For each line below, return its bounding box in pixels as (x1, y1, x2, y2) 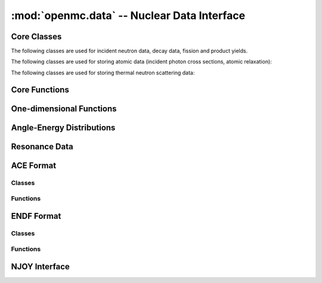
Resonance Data (11, 141, 74, 152)
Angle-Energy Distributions (11, 122, 116, 133)
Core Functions (11, 84, 70, 95)
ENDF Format (11, 211, 61, 221)
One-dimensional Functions (11, 103, 117, 114)
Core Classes (11, 32, 62, 42)
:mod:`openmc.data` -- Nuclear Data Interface (11, 9, 246, 22)
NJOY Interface (11, 262, 70, 272)
